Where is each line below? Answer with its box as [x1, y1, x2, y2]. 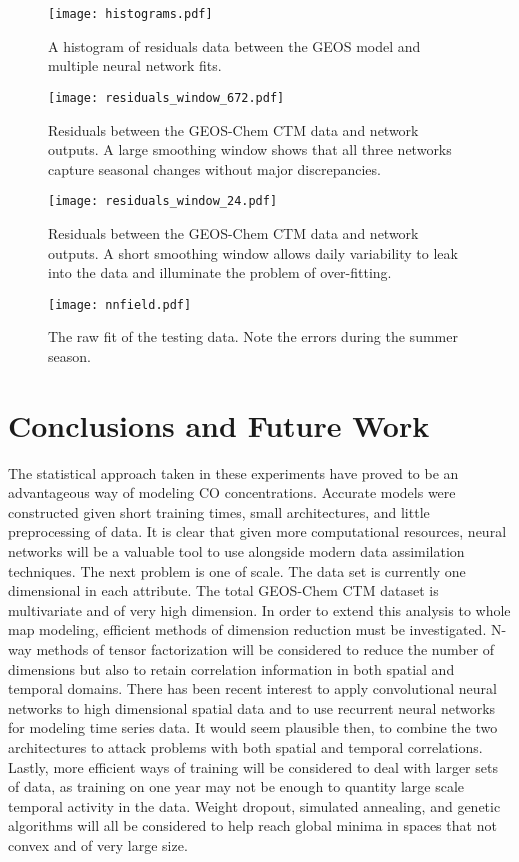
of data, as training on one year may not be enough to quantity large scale [8, 776, 465, 797]
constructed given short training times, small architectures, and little [8, 501, 430, 522]
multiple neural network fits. [48, 55, 222, 76]
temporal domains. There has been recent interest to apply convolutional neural [8, 678, 497, 699]
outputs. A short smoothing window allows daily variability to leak [48, 242, 458, 263]
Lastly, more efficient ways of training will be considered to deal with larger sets [8, 756, 498, 777]
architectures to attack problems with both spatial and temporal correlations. [8, 737, 483, 757]
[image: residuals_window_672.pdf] [48, 90, 285, 105]
